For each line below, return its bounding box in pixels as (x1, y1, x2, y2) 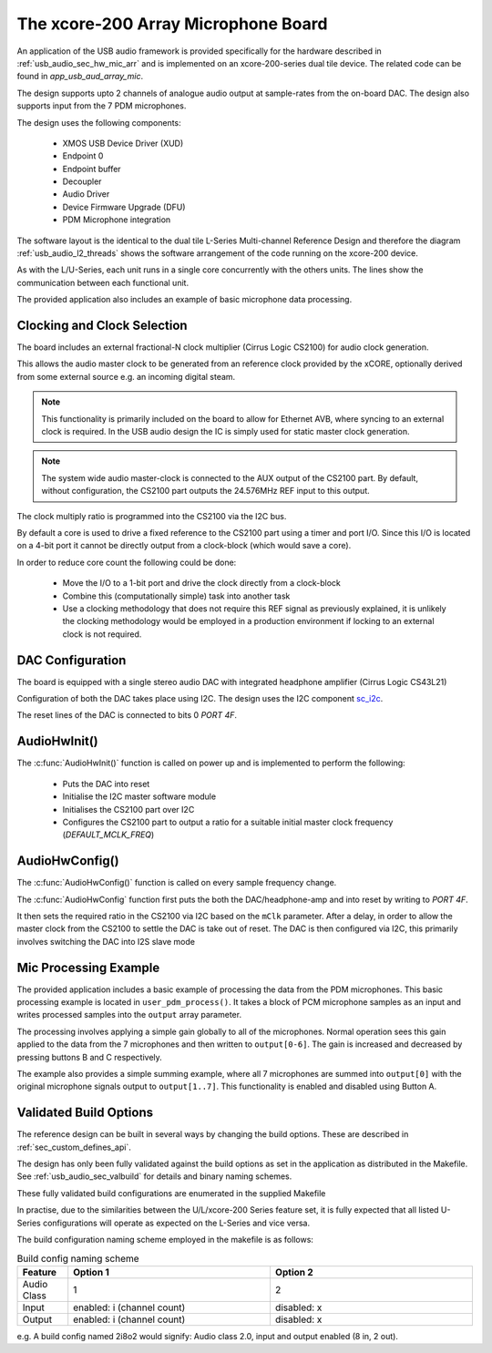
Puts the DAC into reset (62, 778, 150, 789)
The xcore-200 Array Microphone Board (16, 14, 328, 34)
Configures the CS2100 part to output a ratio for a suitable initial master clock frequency (62, 816, 394, 827)
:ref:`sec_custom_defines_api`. (16, 1142, 131, 1153)
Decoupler (62, 176, 102, 187)
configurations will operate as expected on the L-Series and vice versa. (42, 1217, 310, 1228)
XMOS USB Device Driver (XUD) (62, 138, 184, 149)
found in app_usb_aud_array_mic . (16, 71, 144, 82)
